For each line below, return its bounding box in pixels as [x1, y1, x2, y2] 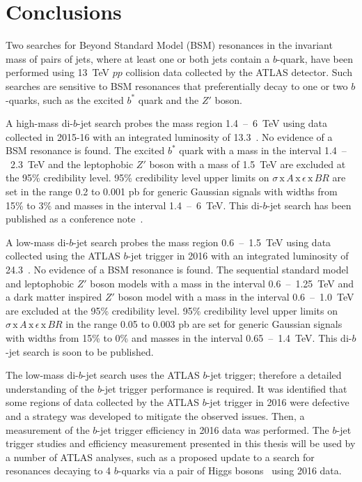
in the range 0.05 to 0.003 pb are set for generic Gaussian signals [65, 317, 343, 331]
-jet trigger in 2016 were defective [206, 395, 349, 409]
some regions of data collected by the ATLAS [6, 395, 200, 409]
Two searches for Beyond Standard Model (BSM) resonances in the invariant [6, 38, 333, 52]
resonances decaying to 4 [6, 463, 111, 478]
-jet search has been [267, 197, 352, 212]
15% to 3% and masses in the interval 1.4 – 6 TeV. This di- [6, 197, 263, 212]
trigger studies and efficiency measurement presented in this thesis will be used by [6, 436, 356, 451]
